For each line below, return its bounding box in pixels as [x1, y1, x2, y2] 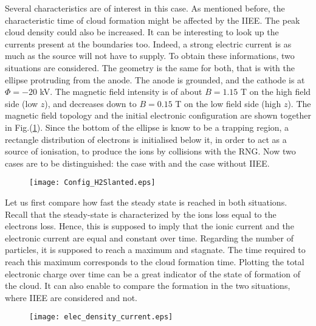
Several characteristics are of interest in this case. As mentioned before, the [5, 2, 285, 14]
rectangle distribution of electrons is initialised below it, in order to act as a [5, 133, 287, 145]
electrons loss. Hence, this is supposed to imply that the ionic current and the [5, 220, 294, 232]
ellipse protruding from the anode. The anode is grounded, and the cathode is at [5, 73, 305, 86]
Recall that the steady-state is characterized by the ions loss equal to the [5, 207, 276, 220]
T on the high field [241, 85, 311, 98]
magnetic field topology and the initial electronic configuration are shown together [5, 109, 311, 122]
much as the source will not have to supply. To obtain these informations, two [5, 49, 295, 62]
